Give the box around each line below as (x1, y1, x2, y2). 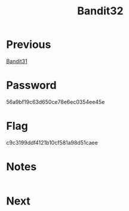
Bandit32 (77, 4, 124, 18)
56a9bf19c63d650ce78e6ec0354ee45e (6, 98, 105, 105)
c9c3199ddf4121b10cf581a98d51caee (6, 139, 99, 146)
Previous (6, 38, 51, 51)
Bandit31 (6, 57, 28, 65)
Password (6, 79, 57, 92)
